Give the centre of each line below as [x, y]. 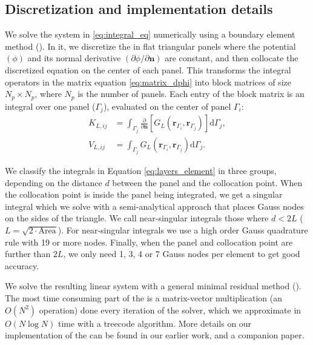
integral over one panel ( [50, 106]
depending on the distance [54, 182]
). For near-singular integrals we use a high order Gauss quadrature [183, 229]
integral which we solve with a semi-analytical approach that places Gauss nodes [154, 206]
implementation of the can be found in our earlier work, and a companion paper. [155, 335]
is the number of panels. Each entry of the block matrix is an [191, 94]
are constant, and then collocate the [232, 58]
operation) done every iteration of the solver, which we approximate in [170, 310]
